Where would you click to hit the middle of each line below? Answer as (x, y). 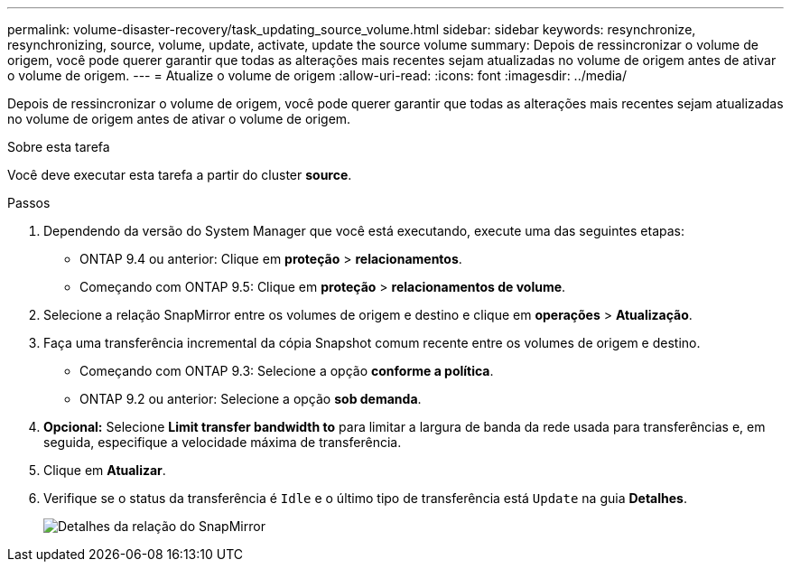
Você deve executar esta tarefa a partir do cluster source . (180, 175)
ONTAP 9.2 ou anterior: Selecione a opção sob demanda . (251, 399)
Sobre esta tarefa (59, 147)
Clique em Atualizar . (105, 470)
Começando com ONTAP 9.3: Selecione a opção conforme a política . (287, 371)
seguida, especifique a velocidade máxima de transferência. (223, 442)
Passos (29, 203)
